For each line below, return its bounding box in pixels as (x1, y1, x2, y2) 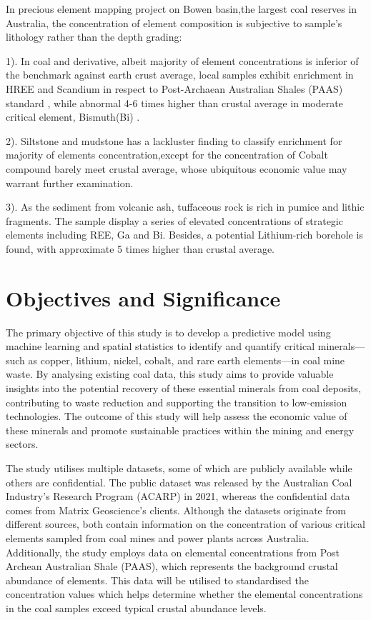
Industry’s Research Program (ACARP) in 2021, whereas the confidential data (6, 489, 350, 504)
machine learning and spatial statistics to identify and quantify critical (6, 339, 315, 354)
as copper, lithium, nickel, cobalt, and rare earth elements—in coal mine (28, 352, 345, 367)
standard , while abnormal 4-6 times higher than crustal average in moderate (6, 95, 343, 110)
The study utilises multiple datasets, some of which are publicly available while (6, 460, 352, 475)
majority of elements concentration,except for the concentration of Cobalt (6, 147, 328, 162)
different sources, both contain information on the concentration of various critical (6, 516, 365, 531)
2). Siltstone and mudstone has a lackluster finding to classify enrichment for (6, 133, 342, 148)
